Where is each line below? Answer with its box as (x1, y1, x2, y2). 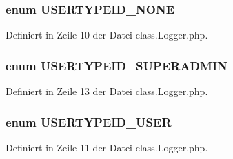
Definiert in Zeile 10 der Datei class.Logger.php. (6, 28, 208, 42)
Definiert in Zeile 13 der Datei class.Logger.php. (6, 84, 208, 98)
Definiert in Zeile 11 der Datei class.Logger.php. (6, 140, 208, 154)
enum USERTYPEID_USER (6, 113, 172, 130)
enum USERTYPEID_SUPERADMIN (6, 56, 227, 74)
